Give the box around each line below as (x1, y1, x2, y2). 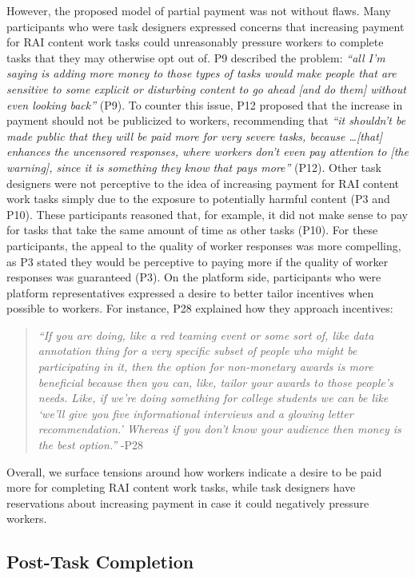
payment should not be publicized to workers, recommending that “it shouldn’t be (6, 112, 406, 129)
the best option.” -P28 (38, 436, 144, 453)
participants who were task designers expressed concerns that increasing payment (6, 18, 405, 34)
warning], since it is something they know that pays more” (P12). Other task (6, 158, 381, 175)
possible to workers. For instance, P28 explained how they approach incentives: (6, 300, 393, 317)
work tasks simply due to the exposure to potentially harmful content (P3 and (6, 190, 390, 207)
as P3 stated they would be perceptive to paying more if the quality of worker (6, 253, 389, 269)
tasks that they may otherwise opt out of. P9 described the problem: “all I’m (6, 49, 385, 66)
